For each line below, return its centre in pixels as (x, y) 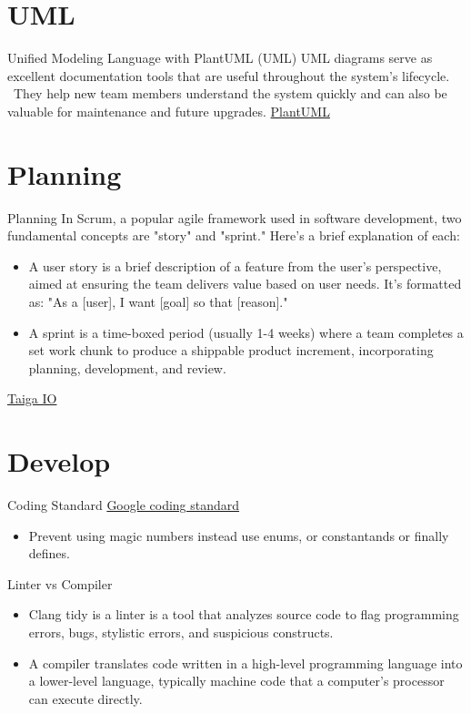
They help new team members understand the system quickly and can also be (230, 93)
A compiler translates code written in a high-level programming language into (246, 663)
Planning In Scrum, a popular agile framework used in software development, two (235, 217)
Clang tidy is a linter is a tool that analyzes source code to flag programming (244, 614)
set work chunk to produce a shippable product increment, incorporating (231, 350)
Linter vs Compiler (60, 583)
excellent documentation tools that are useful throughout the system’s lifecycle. (229, 75)
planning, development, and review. (127, 367)
